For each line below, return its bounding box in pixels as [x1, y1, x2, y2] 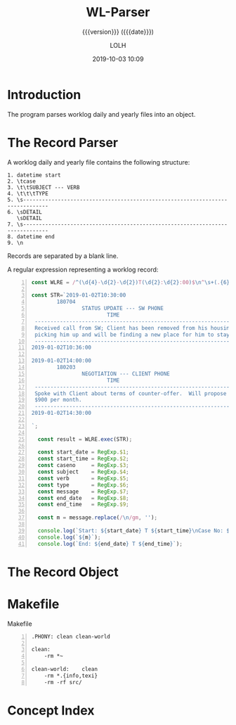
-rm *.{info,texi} [44, 672, 98, 679]
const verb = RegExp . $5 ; [37, 475, 129, 482]
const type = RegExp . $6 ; [37, 481, 129, 489]
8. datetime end [7, 233, 55, 240]
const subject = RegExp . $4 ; [37, 468, 129, 475]
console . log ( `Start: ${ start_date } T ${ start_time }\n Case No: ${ [37, 527, 233, 534]
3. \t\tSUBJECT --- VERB [7, 184, 80, 191]
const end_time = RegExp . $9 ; [37, 501, 129, 508]
